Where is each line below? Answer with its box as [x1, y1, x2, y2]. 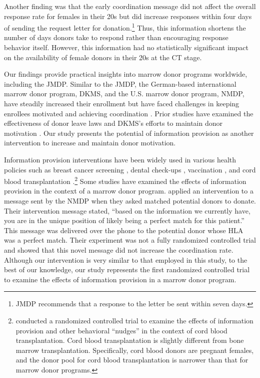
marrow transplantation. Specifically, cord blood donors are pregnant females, [15, 344, 254, 355]
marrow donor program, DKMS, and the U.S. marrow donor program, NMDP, [4, 88, 244, 99]
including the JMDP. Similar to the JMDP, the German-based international [4, 78, 236, 89]
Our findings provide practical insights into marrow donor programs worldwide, [4, 69, 247, 79]
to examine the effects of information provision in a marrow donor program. [4, 274, 236, 284]
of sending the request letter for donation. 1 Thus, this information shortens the [4, 21, 246, 33]
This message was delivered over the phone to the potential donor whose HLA [4, 225, 243, 235]
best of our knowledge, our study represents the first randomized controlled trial [4, 264, 250, 275]
